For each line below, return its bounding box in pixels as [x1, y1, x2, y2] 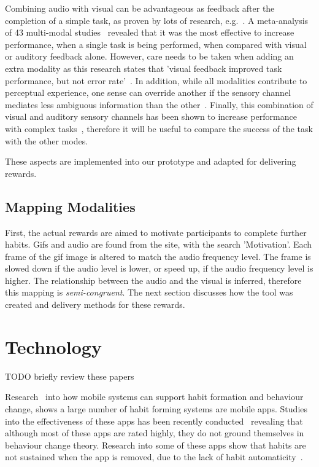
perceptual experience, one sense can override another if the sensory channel [5, 86, 291, 99]
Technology [5, 334, 102, 359]
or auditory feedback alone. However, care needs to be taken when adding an [5, 50, 294, 63]
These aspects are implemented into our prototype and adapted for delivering [5, 155, 296, 168]
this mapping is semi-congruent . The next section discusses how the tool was [5, 286, 293, 299]
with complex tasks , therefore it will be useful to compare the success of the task [5, 122, 313, 135]
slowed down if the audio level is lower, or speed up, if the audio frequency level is [5, 262, 313, 275]
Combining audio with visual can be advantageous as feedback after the [5, 2, 275, 14]
